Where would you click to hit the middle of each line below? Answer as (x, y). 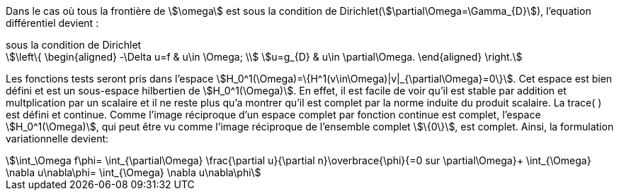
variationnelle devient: (57, 139)
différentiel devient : (52, 23)
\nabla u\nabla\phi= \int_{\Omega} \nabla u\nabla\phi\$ (134, 172)
